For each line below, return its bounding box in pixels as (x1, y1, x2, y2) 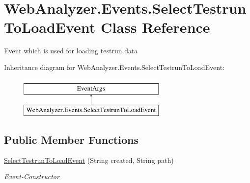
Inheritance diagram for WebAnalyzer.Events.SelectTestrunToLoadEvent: (4, 62, 224, 72)
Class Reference (101, 17, 210, 37)
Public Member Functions (4, 132, 139, 147)
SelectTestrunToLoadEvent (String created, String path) (4, 155, 174, 165)
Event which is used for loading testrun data (4, 46, 138, 56)
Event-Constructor (4, 171, 59, 182)
